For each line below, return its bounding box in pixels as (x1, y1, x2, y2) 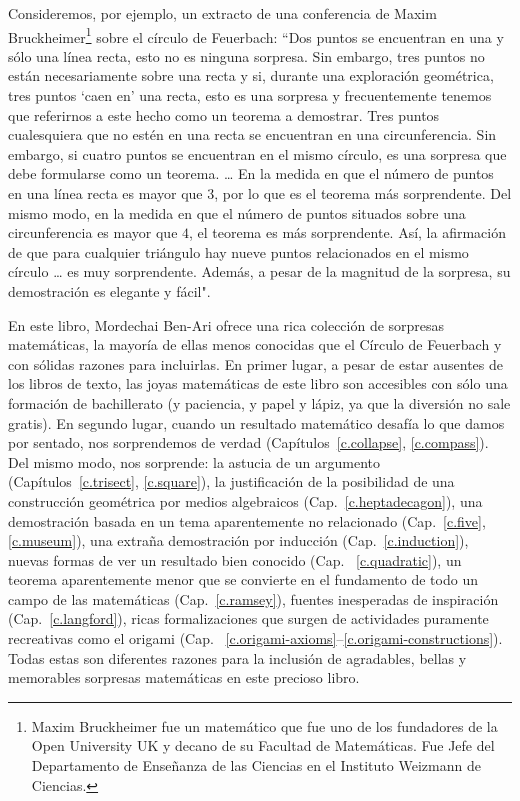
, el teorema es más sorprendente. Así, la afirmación (189, 222, 506, 243)
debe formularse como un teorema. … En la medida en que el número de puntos (8, 163, 494, 184)
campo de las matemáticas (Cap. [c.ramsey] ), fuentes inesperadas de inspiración (8, 588, 499, 609)
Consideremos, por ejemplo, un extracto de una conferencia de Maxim (8, 3, 437, 23)
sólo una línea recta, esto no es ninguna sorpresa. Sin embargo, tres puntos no (8, 45, 485, 66)
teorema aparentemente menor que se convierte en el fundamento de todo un (8, 569, 478, 590)
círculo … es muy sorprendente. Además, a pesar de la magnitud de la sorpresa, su (8, 261, 511, 282)
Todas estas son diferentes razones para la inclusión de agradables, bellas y (8, 647, 467, 668)
